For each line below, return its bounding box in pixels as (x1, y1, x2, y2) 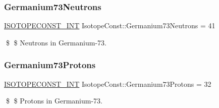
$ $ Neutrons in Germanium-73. (6, 37, 106, 47)
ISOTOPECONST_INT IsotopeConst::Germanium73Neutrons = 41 (4, 20, 215, 31)
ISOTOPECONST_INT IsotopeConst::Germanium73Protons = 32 (4, 78, 211, 89)
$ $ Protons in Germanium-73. (6, 95, 102, 106)
